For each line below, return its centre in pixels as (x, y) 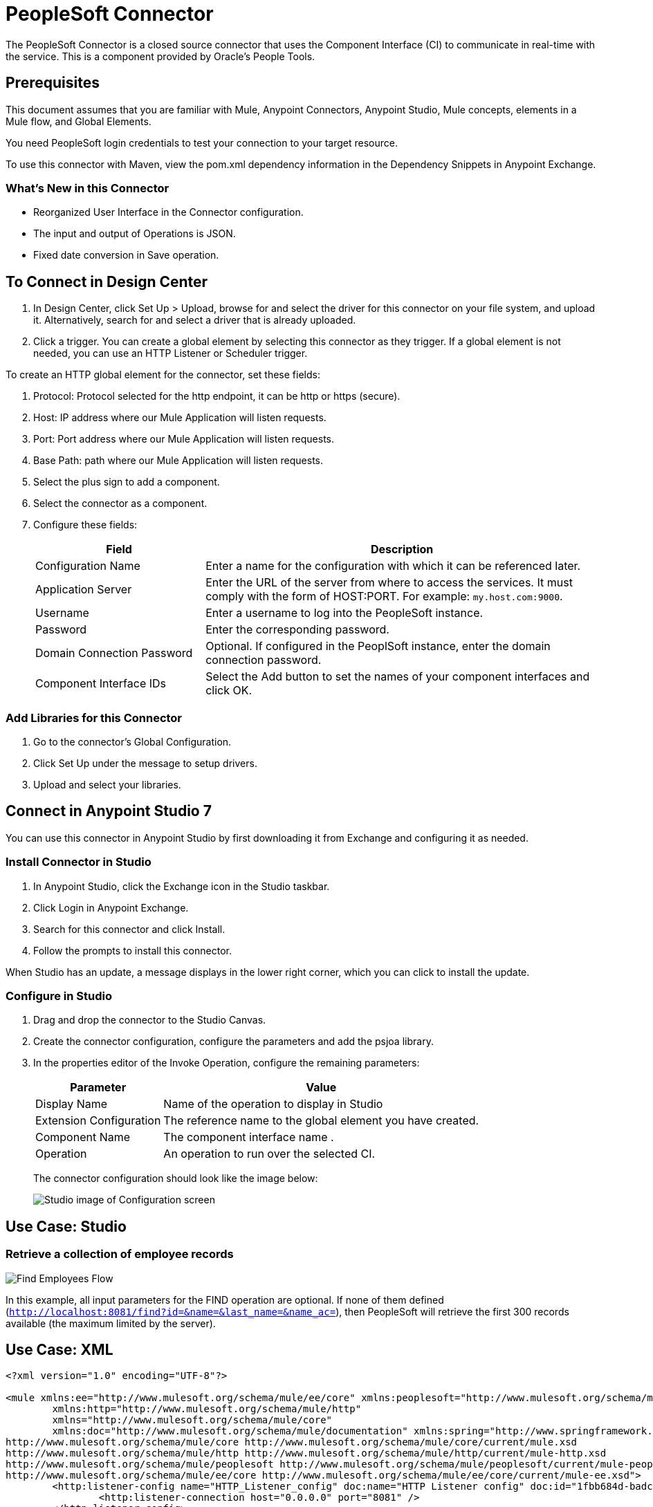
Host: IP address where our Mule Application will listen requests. (180, 418)
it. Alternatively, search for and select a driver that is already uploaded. (195, 320)
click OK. (229, 691)
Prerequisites (53, 83)
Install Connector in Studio (79, 862)
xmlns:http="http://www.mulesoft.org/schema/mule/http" (207, 1409)
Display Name (72, 1104)
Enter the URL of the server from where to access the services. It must (389, 583)
